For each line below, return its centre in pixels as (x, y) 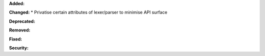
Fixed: (15, 39)
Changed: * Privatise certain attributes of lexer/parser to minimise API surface (88, 13)
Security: (19, 48)
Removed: (20, 30)
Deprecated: (22, 21)
